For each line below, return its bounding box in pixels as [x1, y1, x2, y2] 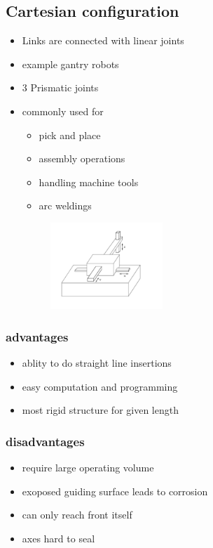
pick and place [39, 127, 101, 142]
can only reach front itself [22, 507, 132, 522]
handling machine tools [39, 174, 139, 189]
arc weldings [39, 198, 92, 213]
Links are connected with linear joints [22, 33, 184, 48]
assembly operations [39, 151, 125, 166]
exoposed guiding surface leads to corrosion [22, 483, 208, 498]
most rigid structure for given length [22, 403, 179, 417]
